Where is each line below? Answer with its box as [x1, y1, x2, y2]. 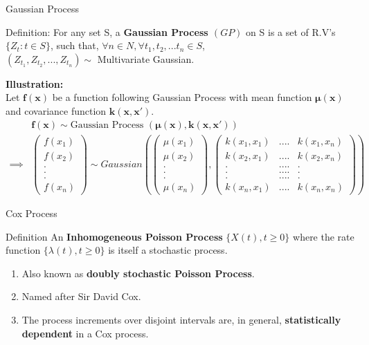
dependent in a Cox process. [21, 326, 149, 340]
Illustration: [6, 76, 64, 91]
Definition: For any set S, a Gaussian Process [6, 24, 208, 39]
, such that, [50, 38, 99, 53]
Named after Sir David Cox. [21, 289, 141, 304]
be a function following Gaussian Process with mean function [52, 90, 312, 104]
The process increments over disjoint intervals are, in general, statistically [21, 312, 341, 326]
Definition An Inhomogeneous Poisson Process [6, 229, 223, 243]
